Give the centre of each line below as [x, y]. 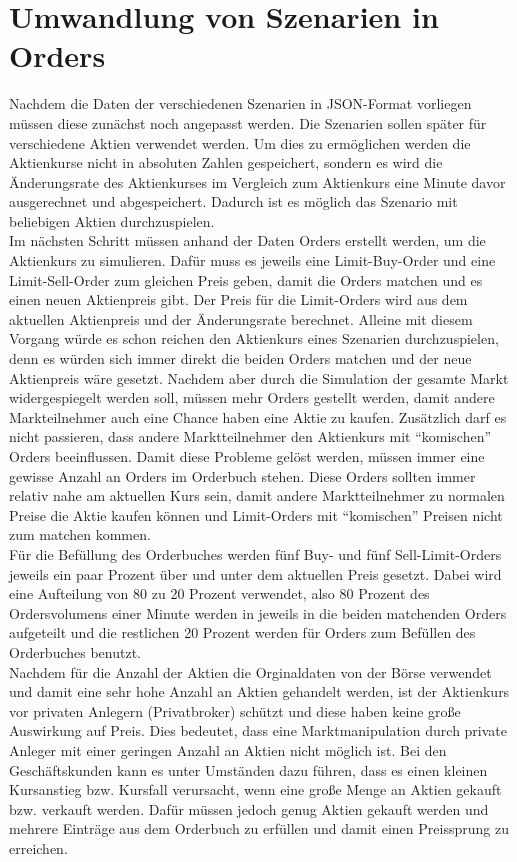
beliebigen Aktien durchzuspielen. [112, 220]
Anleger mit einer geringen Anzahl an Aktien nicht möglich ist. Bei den [228, 749]
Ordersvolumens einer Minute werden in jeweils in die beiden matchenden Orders [258, 612]
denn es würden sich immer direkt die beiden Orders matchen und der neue [240, 358]
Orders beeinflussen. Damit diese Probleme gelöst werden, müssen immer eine [247, 456]
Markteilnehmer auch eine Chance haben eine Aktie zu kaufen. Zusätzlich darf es [258, 416]
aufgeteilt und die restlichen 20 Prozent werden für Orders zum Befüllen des [242, 632]
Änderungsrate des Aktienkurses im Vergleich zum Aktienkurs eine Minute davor [257, 181]
